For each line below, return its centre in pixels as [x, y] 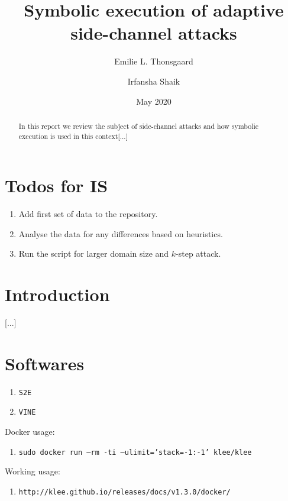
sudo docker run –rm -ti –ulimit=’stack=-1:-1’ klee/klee [135, 452]
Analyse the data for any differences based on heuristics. [121, 233]
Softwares [45, 363]
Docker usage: [30, 431]
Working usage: [33, 471]
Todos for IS [56, 185]
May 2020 [154, 101]
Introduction [57, 294]
